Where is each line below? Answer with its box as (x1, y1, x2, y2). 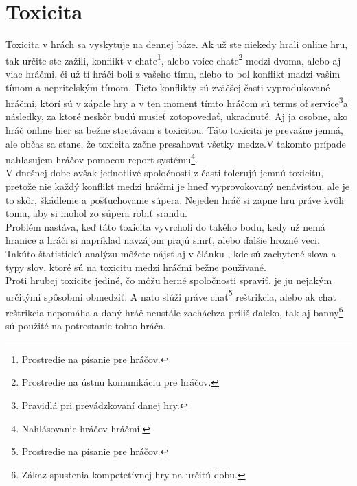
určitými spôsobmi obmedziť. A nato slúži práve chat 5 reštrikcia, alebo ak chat (5, 287, 336, 303)
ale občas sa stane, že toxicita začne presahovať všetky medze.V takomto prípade (5, 136, 346, 150)
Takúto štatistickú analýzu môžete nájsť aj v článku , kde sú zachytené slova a (5, 246, 336, 260)
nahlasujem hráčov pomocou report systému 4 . (5, 150, 198, 166)
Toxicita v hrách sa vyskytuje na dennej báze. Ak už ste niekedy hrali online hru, (5, 37, 348, 51)
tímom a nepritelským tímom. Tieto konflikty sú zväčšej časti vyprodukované (5, 80, 330, 94)
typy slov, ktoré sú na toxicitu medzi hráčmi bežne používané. (5, 259, 266, 274)
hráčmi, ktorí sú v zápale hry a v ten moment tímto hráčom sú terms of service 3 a (5, 94, 348, 110)
